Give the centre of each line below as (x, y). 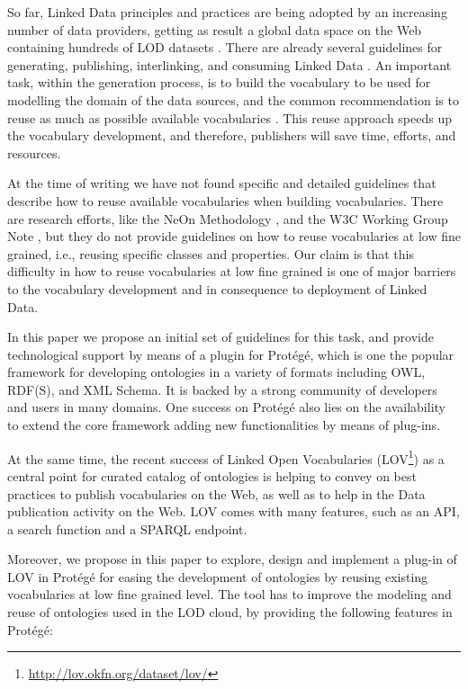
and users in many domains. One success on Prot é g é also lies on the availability (226, 407)
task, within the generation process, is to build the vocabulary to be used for (219, 82)
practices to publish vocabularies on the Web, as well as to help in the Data (216, 493)
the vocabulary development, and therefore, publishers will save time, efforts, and (232, 135)
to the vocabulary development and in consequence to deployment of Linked (217, 288)
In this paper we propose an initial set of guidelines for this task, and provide (220, 337)
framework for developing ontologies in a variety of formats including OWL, (216, 372)
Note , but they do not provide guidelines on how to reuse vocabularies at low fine (234, 236)
